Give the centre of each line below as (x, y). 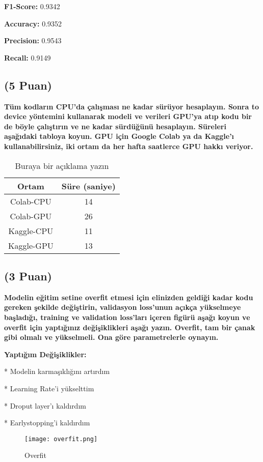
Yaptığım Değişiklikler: (45, 354)
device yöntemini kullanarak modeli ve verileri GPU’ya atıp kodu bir (128, 116)
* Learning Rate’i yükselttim (49, 388)
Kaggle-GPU (31, 245)
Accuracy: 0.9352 (33, 23)
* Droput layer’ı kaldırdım (45, 405)
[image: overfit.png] (61, 439)
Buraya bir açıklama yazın (62, 165)
